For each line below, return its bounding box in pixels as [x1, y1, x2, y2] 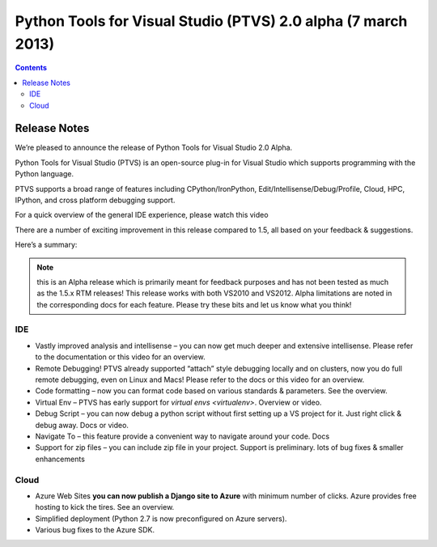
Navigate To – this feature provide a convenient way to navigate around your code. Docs [35, 431, 330, 441]
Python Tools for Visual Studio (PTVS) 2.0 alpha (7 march [15, 12, 408, 30]
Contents [15, 63, 48, 73]
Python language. [15, 169, 74, 179]
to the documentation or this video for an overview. [35, 352, 206, 362]
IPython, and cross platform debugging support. [15, 195, 176, 205]
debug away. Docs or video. [35, 420, 129, 430]
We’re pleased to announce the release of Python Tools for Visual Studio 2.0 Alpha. [15, 142, 293, 153]
